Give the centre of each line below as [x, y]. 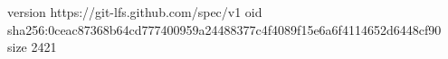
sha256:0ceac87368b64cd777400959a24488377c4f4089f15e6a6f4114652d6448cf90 [224, 29]
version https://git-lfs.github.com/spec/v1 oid [135, 12]
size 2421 [32, 47]
